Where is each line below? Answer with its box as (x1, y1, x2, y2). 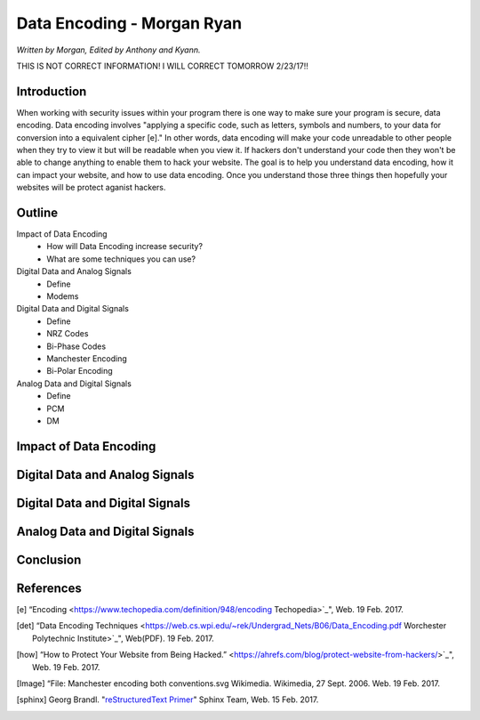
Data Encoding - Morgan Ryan (16, 13, 243, 33)
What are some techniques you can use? (46, 254, 196, 264)
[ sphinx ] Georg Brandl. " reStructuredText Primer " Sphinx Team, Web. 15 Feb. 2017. (16, 694, 319, 705)
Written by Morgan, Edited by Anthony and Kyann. (16, 44, 201, 55)
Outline (16, 206, 58, 220)
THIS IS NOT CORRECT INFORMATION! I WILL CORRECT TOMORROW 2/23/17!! (16, 61, 308, 71)
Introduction (16, 84, 87, 99)
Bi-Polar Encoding (46, 366, 113, 376)
